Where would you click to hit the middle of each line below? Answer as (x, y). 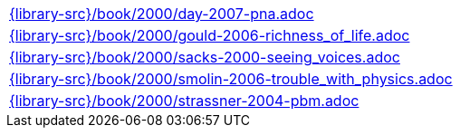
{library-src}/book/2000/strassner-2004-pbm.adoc (184, 101)
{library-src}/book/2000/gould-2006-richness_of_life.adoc (210, 35)
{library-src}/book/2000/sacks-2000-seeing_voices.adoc (205, 57)
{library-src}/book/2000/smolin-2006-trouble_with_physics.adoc (231, 79)
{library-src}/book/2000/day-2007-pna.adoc (162, 14)
